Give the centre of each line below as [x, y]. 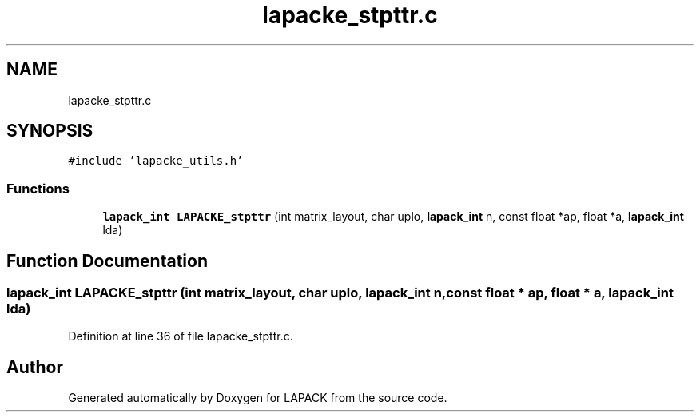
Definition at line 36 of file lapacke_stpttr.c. [181, 336]
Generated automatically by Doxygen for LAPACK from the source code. [258, 398]
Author [35, 367]
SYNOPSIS [50, 131]
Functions [38, 188]
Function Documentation [107, 261]
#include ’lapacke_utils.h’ [156, 161]
